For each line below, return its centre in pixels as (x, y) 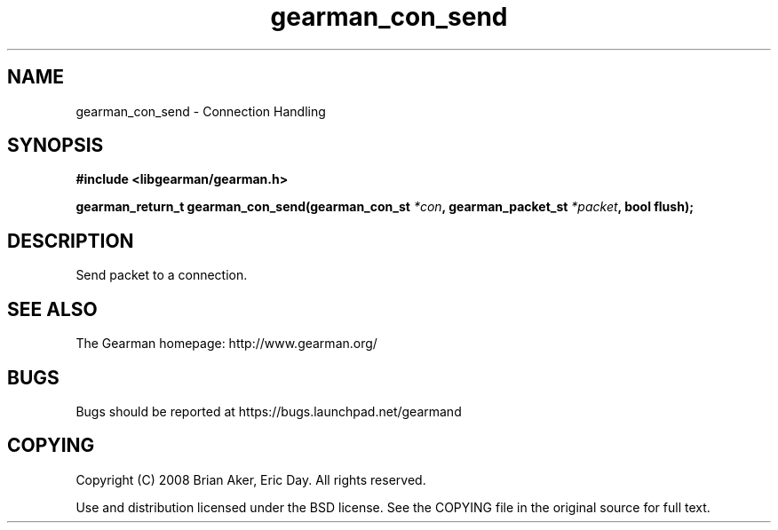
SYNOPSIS (56, 146)
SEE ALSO (52, 309)
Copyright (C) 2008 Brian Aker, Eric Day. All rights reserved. (251, 479)
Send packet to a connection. (162, 275)
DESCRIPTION (71, 241)
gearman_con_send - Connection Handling (201, 111)
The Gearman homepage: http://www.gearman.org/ (226, 344)
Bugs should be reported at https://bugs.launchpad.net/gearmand (269, 411)
